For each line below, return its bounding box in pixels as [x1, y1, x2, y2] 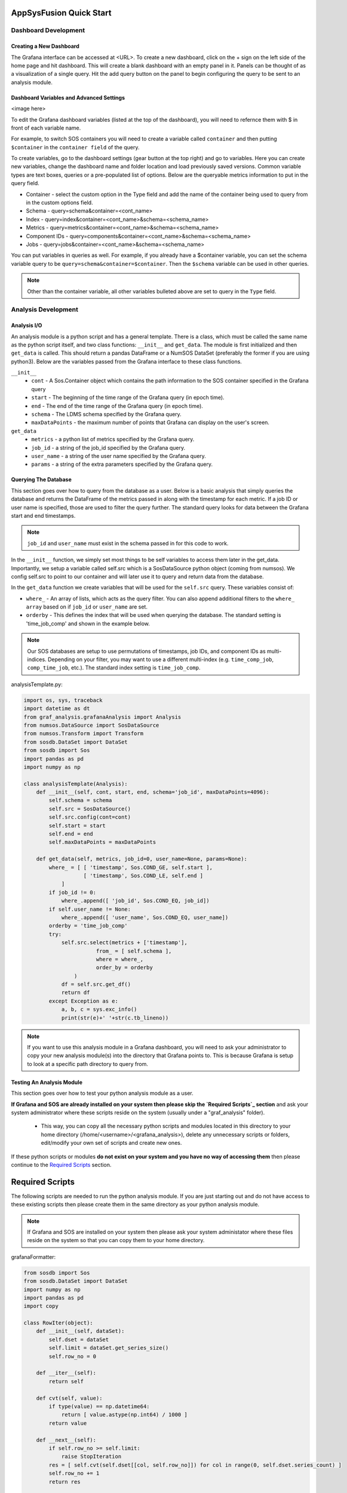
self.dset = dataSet [48, 1336, 109, 1343]
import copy [23, 1302, 59, 1310]
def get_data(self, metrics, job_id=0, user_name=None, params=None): [36, 856, 248, 862]
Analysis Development [11, 305, 79, 314]
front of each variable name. [11, 124, 81, 131]
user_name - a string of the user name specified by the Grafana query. [31, 452, 206, 459]
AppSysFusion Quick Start [11, 8, 112, 18]
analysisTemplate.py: [11, 681, 63, 688]
